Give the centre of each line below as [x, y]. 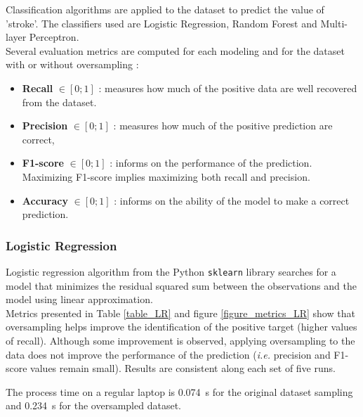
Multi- [334, 23]
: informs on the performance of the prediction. [211, 163]
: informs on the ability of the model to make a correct [232, 200]
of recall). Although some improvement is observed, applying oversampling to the [180, 340]
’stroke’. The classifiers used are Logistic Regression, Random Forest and [161, 23]
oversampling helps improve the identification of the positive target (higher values [181, 327]
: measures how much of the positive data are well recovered [228, 88]
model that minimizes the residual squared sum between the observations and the [181, 285]
